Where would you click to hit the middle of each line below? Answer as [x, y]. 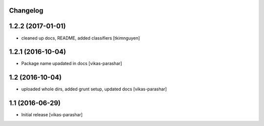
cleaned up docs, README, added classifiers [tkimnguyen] [81, 38]
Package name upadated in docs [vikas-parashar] [72, 63]
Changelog [26, 10]
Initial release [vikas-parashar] [52, 115]
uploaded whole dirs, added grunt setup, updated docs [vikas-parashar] [94, 89]
